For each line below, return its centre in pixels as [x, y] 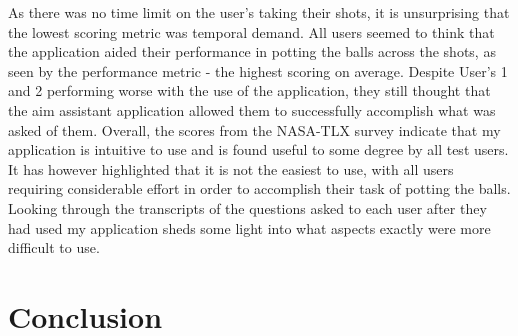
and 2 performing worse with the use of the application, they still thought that [249, 90]
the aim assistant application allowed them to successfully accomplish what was [252, 109]
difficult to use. [54, 247]
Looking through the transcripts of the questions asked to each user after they [247, 207]
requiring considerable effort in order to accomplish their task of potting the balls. [259, 188]
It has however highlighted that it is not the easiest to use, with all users [231, 168]
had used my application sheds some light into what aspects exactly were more [249, 227]
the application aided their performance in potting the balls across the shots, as [252, 51]
